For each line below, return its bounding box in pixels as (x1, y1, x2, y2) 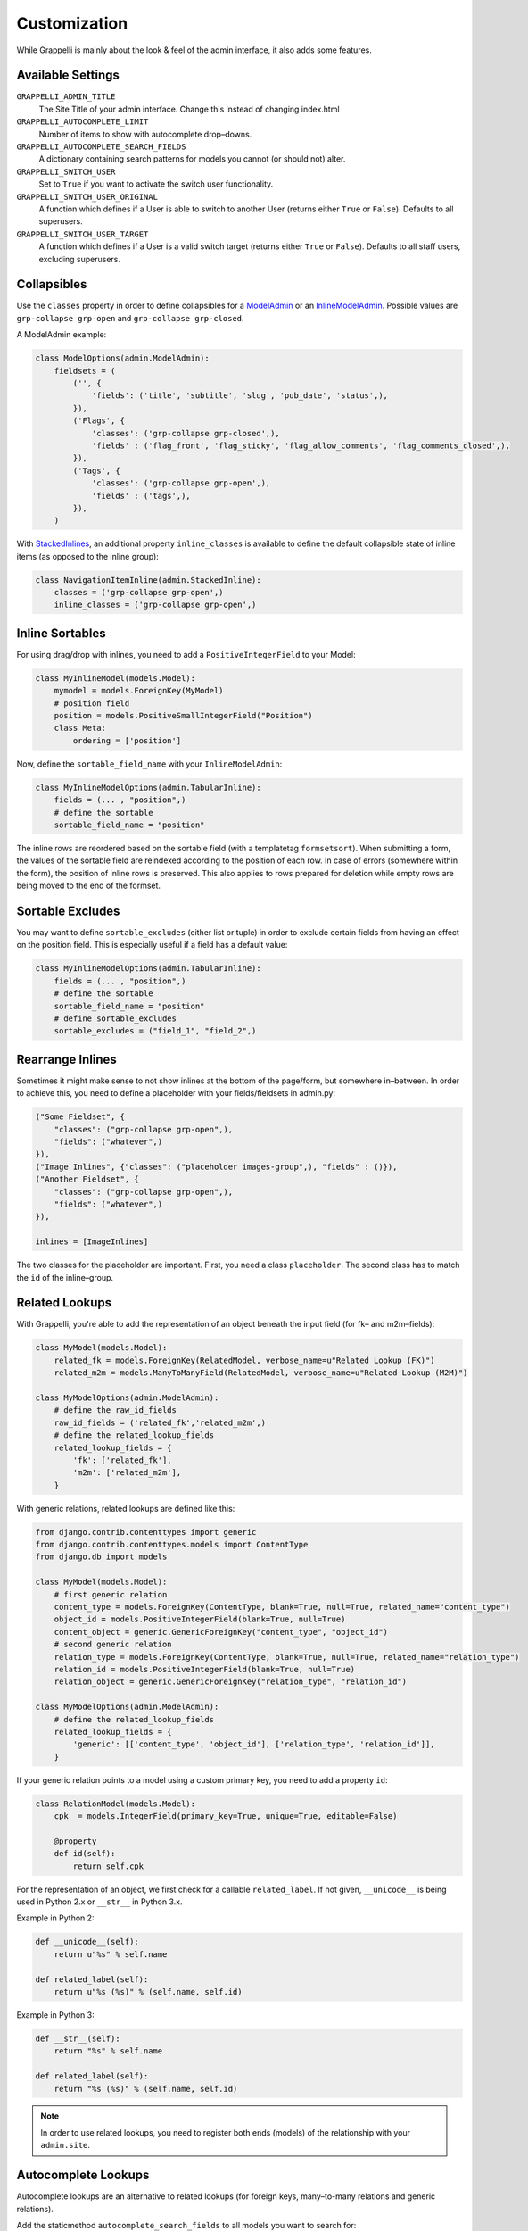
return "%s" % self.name (54, 2046, 163, 2056)
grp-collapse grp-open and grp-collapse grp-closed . (16, 312, 244, 323)
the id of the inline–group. (16, 1272, 114, 1282)
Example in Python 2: (16, 1912, 95, 1923)
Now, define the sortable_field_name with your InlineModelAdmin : (16, 759, 283, 769)
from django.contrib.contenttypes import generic (35, 1527, 257, 1537)
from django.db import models (35, 1552, 168, 1562)
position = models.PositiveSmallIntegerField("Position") (54, 710, 313, 721)
